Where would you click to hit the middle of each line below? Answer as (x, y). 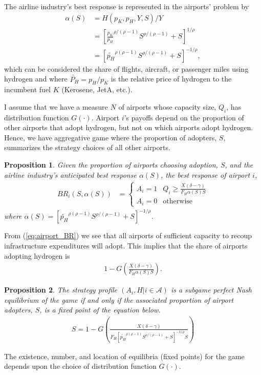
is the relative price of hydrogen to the (171, 79)
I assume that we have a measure (56, 106)
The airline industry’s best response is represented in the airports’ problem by (127, 6)
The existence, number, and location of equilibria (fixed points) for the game (124, 356)
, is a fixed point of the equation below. (100, 310)
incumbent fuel (28, 89)
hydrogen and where (36, 79)
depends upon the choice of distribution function (80, 366)
